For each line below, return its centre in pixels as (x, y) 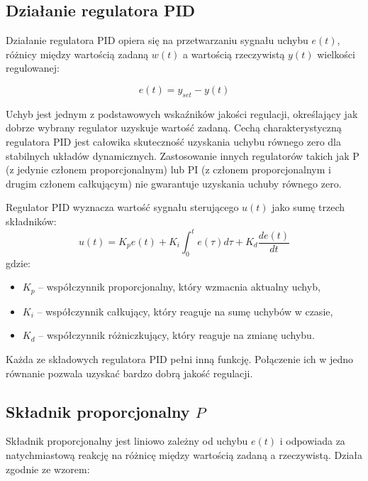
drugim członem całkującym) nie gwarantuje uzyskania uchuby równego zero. (174, 183)
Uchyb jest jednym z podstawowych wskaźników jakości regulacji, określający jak (182, 113)
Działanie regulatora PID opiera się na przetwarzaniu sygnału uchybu (157, 40)
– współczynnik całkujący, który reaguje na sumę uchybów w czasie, (185, 311)
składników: (31, 221)
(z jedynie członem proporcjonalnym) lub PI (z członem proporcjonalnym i (168, 169)
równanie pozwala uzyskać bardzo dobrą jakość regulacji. (129, 373)
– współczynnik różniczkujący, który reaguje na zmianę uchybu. (177, 335)
